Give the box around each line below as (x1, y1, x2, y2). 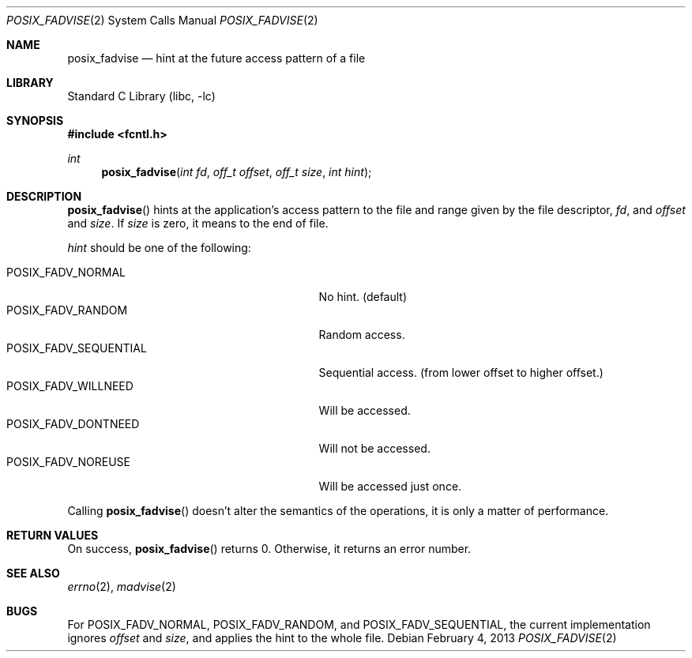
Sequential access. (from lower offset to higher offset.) (318, 366, 604, 379)
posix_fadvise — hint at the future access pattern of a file (67, 51, 366, 65)
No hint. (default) (318, 290, 408, 303)
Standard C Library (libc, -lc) (67, 89, 216, 103)
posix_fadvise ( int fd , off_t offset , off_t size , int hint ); (101, 165, 372, 179)
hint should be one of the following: (67, 241, 251, 254)
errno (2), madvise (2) (67, 580, 176, 593)
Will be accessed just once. (318, 479, 462, 493)
